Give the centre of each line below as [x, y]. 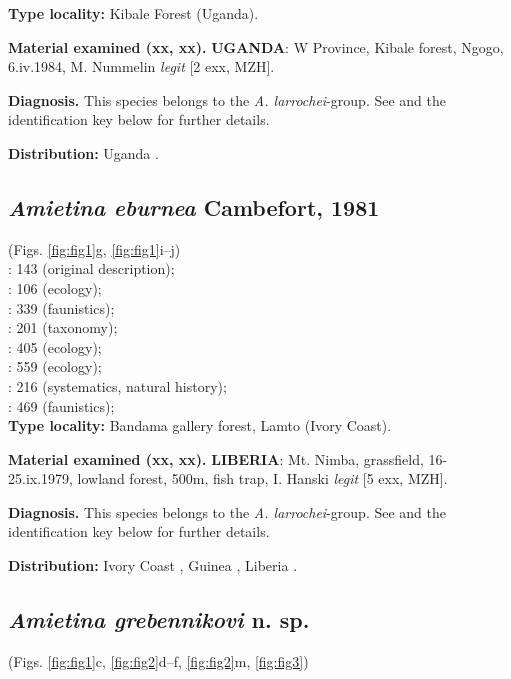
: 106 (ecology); [55, 287]
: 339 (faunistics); [61, 307]
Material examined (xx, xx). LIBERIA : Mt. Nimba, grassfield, [216, 458]
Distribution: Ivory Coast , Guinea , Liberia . [153, 565]
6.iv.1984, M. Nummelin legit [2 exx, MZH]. [141, 66]
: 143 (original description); [91, 268]
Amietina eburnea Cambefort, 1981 [194, 206]
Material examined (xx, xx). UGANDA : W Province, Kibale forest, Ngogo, [256, 46]
